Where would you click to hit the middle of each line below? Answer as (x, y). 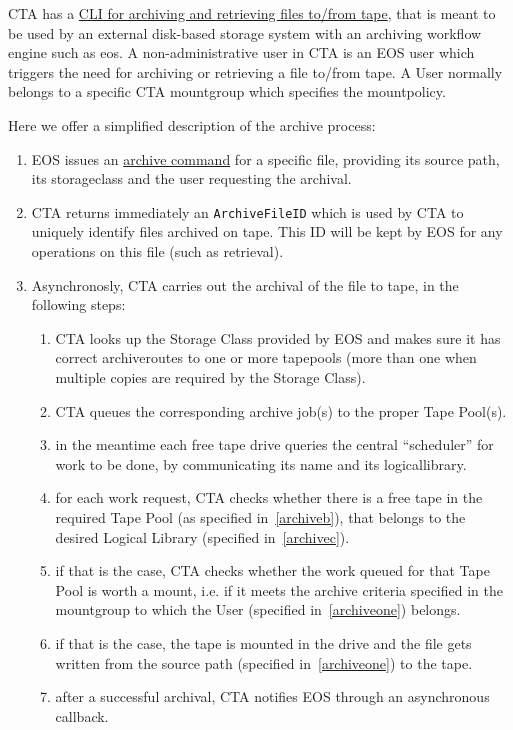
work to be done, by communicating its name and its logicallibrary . (261, 463)
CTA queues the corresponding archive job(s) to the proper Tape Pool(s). (281, 410)
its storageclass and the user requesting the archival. (191, 178)
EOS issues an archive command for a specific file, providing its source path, (265, 158)
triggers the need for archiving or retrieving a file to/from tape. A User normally (255, 71)
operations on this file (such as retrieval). (157, 251)
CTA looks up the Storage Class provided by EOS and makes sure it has (278, 337)
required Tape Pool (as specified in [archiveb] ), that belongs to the (260, 516)
